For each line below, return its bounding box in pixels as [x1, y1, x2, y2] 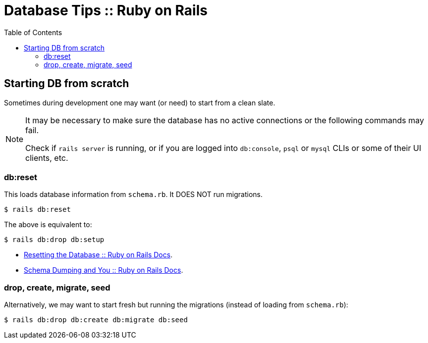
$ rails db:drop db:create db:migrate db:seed [4, 316, 188, 324]
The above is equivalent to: [4, 220, 92, 229]
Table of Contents [4, 28, 62, 37]
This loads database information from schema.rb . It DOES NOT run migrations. [4, 190, 263, 199]
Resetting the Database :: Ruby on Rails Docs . [24, 250, 173, 259]
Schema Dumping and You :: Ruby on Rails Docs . [24, 266, 183, 275]
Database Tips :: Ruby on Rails [4, 2, 208, 19]
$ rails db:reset [4, 205, 71, 214]
